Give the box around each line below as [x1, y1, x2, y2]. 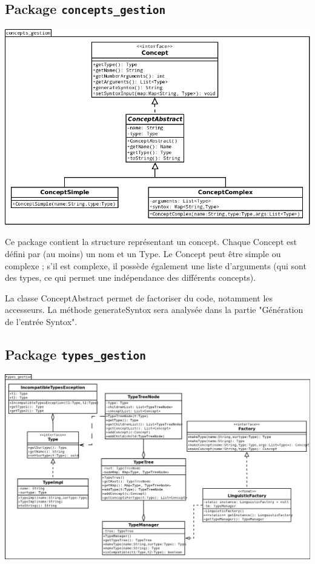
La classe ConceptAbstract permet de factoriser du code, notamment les [5, 291, 273, 304]
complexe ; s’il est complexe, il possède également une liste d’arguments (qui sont [5, 259, 307, 272]
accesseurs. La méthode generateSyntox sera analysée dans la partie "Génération [5, 303, 303, 316]
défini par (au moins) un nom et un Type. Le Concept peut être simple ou [5, 247, 281, 260]
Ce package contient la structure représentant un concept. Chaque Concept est [5, 235, 297, 248]
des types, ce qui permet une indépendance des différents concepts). [5, 271, 256, 284]
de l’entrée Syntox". [5, 315, 78, 327]
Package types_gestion [5, 344, 146, 363]
